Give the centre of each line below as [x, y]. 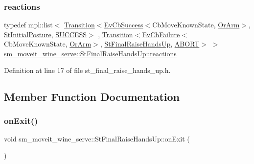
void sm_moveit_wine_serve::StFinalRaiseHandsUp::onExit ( [97, 139]
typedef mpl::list [28, 25]
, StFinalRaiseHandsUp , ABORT [150, 44]
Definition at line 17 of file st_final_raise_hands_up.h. [87, 70]
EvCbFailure [161, 34]
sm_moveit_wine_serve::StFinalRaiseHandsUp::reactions [90, 53]
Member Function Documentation [92, 96]
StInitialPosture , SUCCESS [45, 34]
